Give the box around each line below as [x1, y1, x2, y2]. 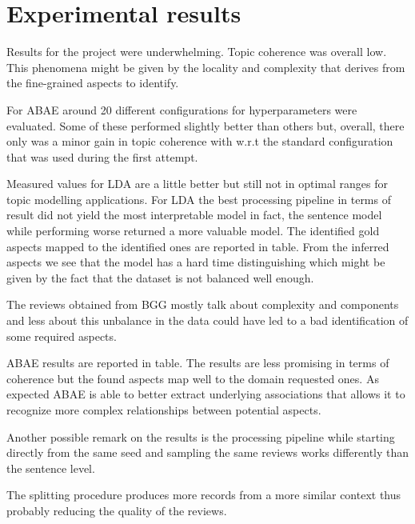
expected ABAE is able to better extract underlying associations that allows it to [6, 386, 405, 402]
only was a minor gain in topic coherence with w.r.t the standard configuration [6, 133, 393, 150]
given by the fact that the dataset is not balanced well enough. [6, 269, 314, 286]
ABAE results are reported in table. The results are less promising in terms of [6, 354, 389, 371]
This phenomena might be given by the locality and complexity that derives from [6, 58, 405, 75]
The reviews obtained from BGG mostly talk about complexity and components [6, 296, 399, 313]
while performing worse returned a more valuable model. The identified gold [6, 222, 380, 239]
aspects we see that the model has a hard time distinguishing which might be [6, 254, 385, 270]
